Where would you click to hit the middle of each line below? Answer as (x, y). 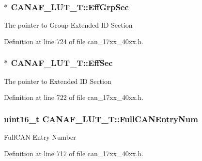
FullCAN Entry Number (40, 137)
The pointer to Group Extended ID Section (68, 25)
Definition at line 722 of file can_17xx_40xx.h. (74, 97)
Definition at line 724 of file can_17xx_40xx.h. (74, 41)
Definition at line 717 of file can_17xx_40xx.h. (74, 153)
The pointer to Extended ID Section (58, 81)
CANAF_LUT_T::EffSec (62, 63)
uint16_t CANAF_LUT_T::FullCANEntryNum (101, 119)
